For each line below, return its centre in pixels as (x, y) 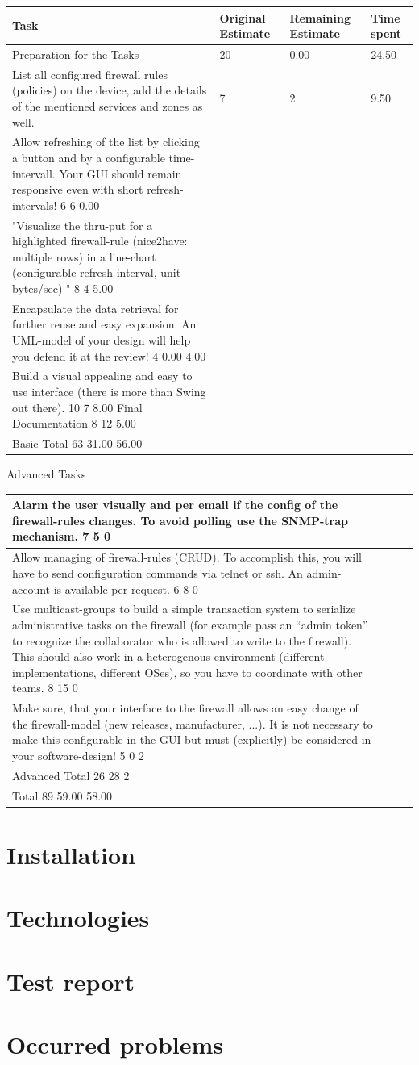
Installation (71, 854)
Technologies (78, 918)
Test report (71, 981)
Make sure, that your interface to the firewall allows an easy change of (185, 708)
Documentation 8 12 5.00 (74, 423)
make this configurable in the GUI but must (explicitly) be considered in (192, 739)
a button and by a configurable (89, 157)
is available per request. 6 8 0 (126, 589)
